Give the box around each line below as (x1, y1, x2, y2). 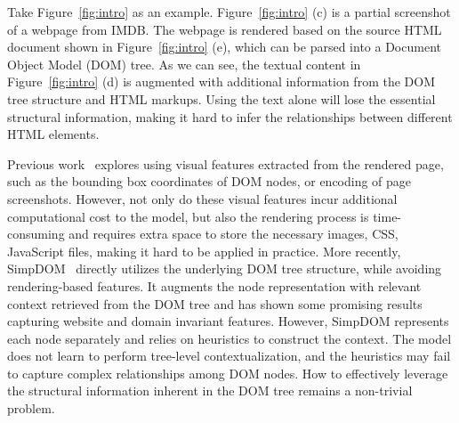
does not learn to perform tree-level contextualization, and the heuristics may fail (7, 346, 451, 365)
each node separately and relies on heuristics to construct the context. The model (7, 329, 452, 347)
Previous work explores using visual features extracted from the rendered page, (7, 154, 444, 173)
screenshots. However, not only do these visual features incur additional (7, 189, 398, 207)
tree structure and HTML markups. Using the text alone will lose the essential (7, 89, 436, 108)
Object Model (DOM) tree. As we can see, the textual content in (7, 54, 361, 73)
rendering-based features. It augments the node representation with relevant (7, 276, 422, 295)
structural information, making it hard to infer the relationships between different (7, 107, 453, 126)
